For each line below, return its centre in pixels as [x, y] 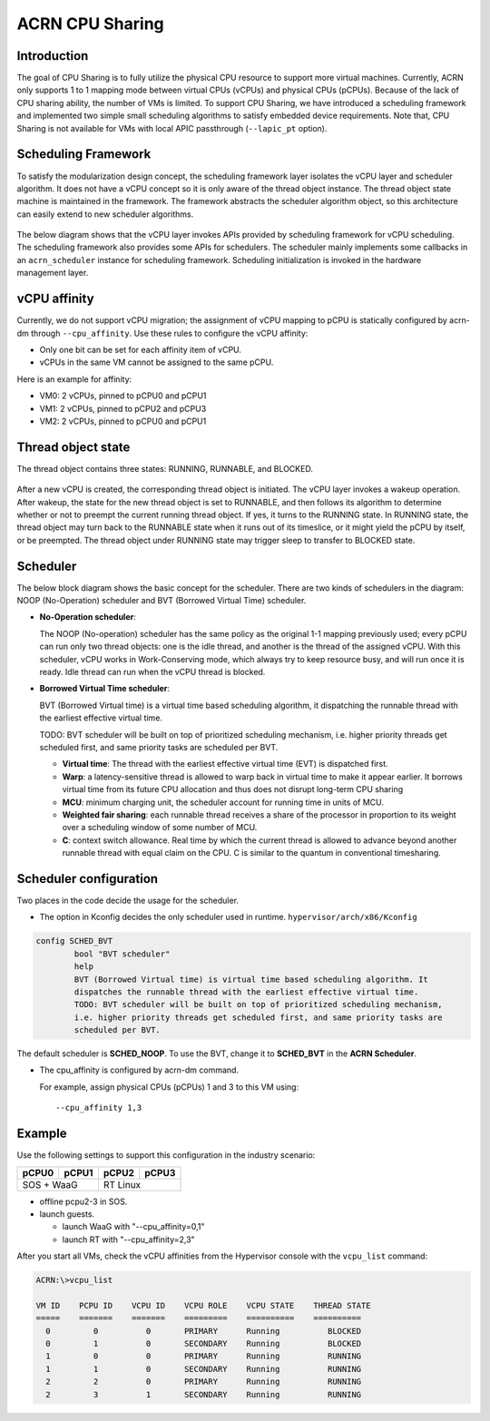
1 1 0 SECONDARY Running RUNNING [204, 1369]
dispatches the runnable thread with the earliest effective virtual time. [246, 992]
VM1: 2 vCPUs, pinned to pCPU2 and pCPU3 [123, 408]
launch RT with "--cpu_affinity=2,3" [128, 1240]
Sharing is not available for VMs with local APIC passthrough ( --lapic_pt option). [172, 128]
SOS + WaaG [50, 1184]
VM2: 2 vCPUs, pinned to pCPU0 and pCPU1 [123, 421]
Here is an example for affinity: [74, 379]
